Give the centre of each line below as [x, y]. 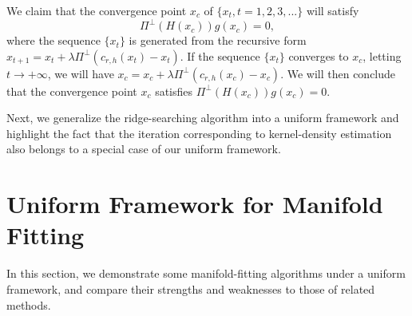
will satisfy [333, 10]
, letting [382, 55]
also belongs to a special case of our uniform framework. [144, 149]
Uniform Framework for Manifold [195, 204]
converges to [319, 55]
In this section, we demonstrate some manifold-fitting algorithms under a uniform [206, 273]
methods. [29, 304]
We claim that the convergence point [97, 10]
